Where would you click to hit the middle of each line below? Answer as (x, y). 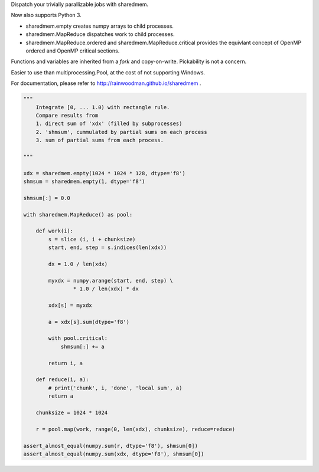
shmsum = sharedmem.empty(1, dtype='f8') (84, 182)
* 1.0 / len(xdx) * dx (106, 289)
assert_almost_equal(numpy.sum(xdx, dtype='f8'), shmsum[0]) (114, 454)
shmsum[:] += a (82, 346)
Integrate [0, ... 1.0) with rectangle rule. (103, 107)
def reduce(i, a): (62, 380)
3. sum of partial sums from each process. (100, 140)
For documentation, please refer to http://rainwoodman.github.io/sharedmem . (106, 83)
